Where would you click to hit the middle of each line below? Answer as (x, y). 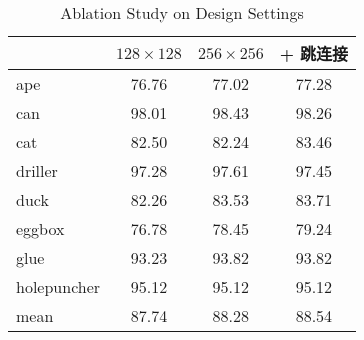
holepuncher (58, 286)
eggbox (40, 228)
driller (37, 170)
